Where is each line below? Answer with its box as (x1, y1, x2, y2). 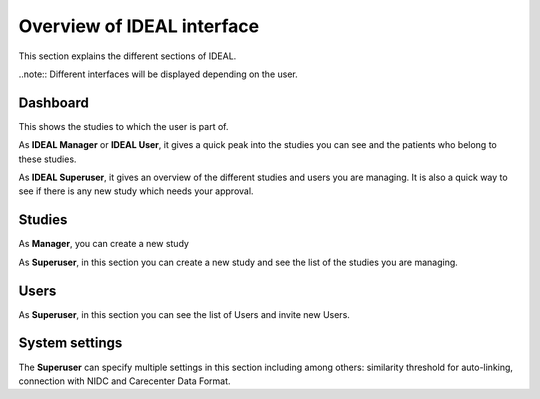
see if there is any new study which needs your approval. (18, 185, 254, 197)
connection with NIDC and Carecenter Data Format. (18, 375, 231, 387)
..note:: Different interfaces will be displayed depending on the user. (18, 68, 299, 80)
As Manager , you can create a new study (18, 238, 190, 250)
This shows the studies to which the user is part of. (18, 120, 229, 132)
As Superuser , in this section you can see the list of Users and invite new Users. (18, 308, 350, 320)
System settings (18, 335, 123, 352)
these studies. (18, 153, 77, 165)
